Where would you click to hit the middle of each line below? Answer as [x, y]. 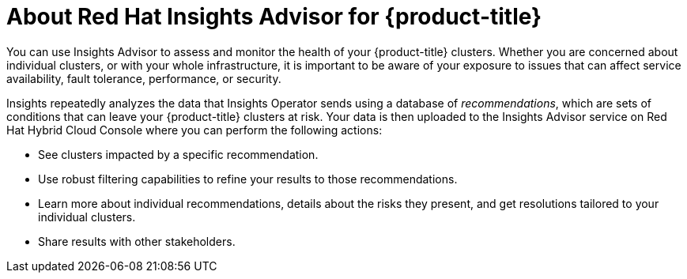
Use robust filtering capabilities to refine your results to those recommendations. [248, 179]
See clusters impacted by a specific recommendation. [178, 154]
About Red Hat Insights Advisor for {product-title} [274, 17]
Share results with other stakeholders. [137, 241]
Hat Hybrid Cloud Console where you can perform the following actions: [194, 130]
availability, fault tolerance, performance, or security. [144, 78]
